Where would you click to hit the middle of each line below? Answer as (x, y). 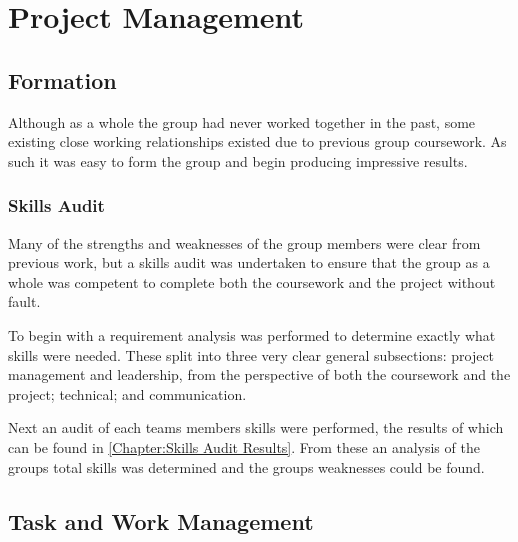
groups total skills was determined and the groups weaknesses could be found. (246, 466)
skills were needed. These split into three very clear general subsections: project (251, 354)
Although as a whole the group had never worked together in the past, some (242, 121)
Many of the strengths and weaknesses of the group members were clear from (244, 242)
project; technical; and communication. (127, 393)
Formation (62, 79)
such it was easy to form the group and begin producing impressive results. (238, 160)
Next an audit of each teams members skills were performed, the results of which (256, 427)
